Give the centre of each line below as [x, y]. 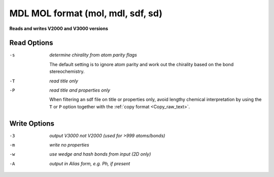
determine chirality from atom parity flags [93, 55]
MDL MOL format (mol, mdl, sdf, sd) [86, 13]
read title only [64, 81]
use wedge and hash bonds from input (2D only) [100, 154]
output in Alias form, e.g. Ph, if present [90, 163]
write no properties [69, 145]
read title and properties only [80, 90]
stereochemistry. [67, 72]
